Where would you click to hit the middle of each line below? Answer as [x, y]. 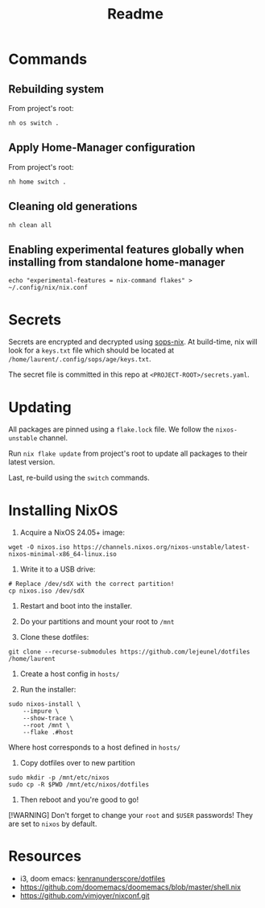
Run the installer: [48, 690]
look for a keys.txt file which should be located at [91, 350]
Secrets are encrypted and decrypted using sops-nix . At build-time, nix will [133, 342]
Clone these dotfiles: [54, 638]
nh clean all [30, 225]
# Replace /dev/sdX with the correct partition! [91, 584]
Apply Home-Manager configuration [102, 148]
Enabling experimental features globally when [126, 250]
